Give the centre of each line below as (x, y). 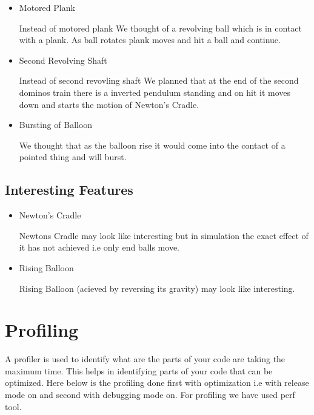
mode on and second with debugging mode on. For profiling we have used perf (150, 395)
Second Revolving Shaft (63, 60)
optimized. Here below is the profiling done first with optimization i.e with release (157, 383)
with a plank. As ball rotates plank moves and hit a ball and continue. (150, 40)
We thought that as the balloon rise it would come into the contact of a (152, 145)
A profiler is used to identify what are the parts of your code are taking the (145, 359)
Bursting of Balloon (56, 125)
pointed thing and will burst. (73, 157)
